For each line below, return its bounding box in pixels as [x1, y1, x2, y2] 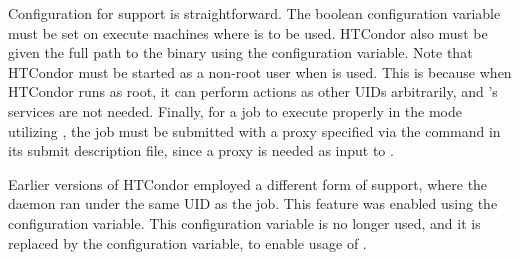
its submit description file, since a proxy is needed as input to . [8, 140, 394, 161]
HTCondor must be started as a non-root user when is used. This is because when [8, 61, 512, 82]
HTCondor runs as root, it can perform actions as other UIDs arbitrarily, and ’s [8, 81, 498, 102]
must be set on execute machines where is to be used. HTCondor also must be [8, 22, 488, 43]
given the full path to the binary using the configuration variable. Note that [8, 42, 473, 63]
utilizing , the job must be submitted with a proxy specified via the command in [8, 120, 501, 141]
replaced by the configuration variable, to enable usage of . [8, 232, 367, 253]
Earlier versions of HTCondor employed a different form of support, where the [8, 173, 488, 194]
